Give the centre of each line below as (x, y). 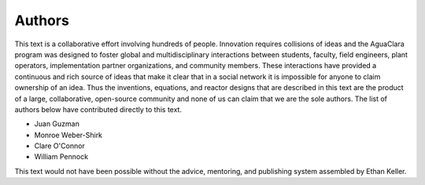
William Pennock (61, 157)
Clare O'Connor (60, 146)
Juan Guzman (57, 124)
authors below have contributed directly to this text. (98, 109)
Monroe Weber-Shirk (68, 135)
